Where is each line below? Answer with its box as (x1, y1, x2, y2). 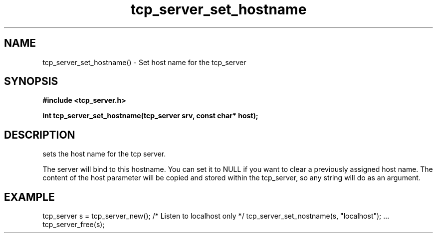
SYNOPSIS (4, 75, 58, 88)
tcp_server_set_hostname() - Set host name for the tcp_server (42, 58, 246, 67)
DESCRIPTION (4, 128, 75, 141)
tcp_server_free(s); (42, 220, 105, 229)
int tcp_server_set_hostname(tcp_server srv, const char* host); (42, 111, 258, 120)
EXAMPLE (4, 190, 55, 203)
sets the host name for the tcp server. (42, 150, 166, 158)
